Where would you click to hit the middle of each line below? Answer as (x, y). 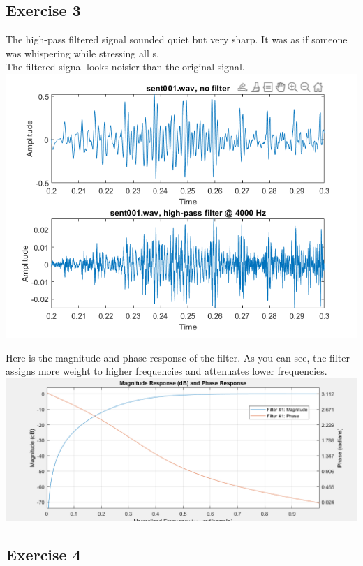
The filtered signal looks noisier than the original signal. (125, 67)
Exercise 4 (43, 554)
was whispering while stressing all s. (82, 53)
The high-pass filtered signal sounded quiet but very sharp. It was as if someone (177, 39)
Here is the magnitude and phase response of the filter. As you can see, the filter (178, 357)
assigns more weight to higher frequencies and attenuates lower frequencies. (166, 371)
